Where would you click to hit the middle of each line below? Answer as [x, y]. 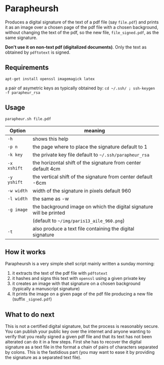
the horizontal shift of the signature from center [87, 163]
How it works [25, 252]
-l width [18, 199]
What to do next [30, 314]
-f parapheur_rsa [23, 93]
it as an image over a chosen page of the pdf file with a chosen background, [82, 27]
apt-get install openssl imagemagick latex [50, 79]
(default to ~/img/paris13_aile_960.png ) [79, 220]
